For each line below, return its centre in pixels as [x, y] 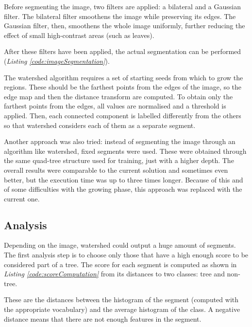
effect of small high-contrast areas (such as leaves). [79, 35]
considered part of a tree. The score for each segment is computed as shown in [120, 264]
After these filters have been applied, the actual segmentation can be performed [123, 51]
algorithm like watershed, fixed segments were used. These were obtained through [125, 151]
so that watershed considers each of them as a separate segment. [100, 125]
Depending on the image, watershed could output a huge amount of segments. [120, 245]
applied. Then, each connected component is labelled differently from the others [123, 115]
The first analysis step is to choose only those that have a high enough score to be [126, 255]
